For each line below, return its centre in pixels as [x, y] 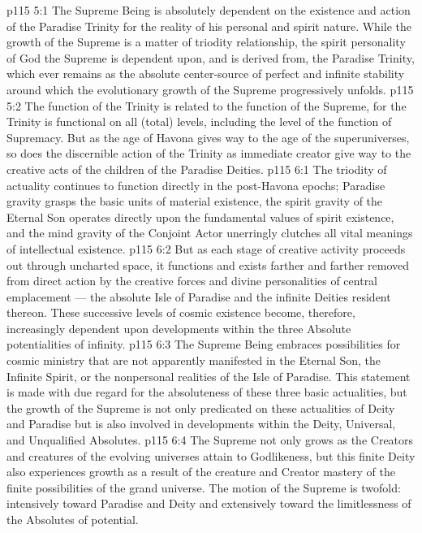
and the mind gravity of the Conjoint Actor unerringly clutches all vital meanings [210, 233]
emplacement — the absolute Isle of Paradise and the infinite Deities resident [199, 296]
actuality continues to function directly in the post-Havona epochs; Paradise [196, 185]
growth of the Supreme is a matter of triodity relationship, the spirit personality [206, 42]
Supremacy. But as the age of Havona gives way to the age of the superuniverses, [208, 137]
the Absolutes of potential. [73, 519]
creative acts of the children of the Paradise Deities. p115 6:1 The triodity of [197, 169]
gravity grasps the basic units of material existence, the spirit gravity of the [195, 201]
